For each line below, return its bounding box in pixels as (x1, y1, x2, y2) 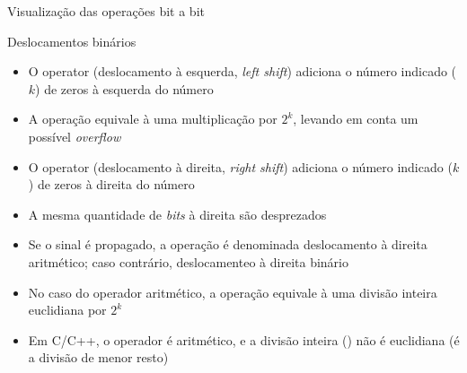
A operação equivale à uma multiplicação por (28, 109, 278, 128)
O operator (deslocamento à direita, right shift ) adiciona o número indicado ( (28, 157, 453, 176)
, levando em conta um (293, 109, 419, 128)
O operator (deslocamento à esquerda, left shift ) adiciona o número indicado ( (28, 62, 457, 81)
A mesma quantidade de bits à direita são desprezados (28, 204, 327, 223)
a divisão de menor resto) (28, 348, 169, 367)
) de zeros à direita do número (28, 175, 195, 194)
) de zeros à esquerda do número (35, 79, 214, 98)
